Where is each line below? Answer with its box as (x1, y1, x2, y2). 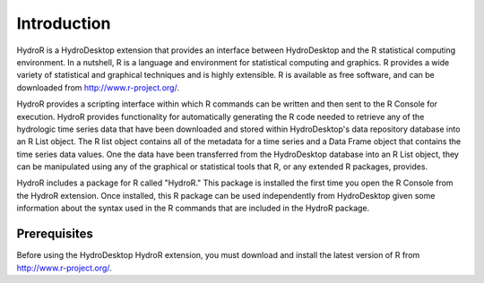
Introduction (16, 13, 111, 33)
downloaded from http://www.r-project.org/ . (16, 81, 179, 93)
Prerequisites (16, 227, 93, 242)
